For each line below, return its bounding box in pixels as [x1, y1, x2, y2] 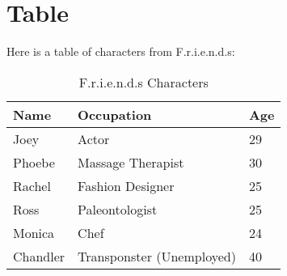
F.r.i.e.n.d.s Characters [78, 72, 209, 91]
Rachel [13, 176, 51, 195]
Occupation [78, 104, 152, 124]
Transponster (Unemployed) [78, 246, 236, 265]
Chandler [13, 246, 65, 265]
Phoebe [13, 152, 55, 172]
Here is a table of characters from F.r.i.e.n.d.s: [6, 43, 235, 60]
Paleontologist [78, 199, 158, 219]
